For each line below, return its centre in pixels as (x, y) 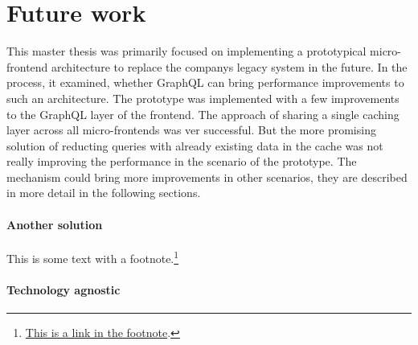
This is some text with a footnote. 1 (93, 257)
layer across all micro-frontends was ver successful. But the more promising (191, 130)
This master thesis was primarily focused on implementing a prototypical (186, 51)
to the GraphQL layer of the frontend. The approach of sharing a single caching (203, 114)
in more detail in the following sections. (104, 193)
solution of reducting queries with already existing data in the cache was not (195, 145)
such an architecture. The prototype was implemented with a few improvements (203, 98)
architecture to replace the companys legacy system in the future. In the (229, 66)
